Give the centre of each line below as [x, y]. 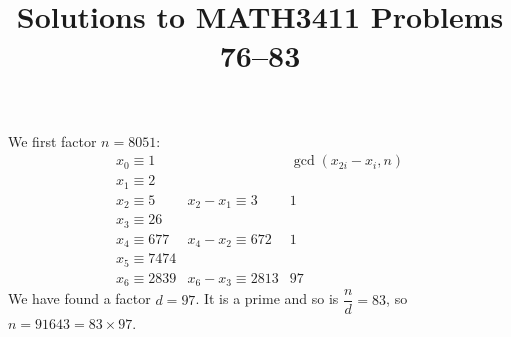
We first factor [52, 140]
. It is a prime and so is [267, 298]
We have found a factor [79, 298]
